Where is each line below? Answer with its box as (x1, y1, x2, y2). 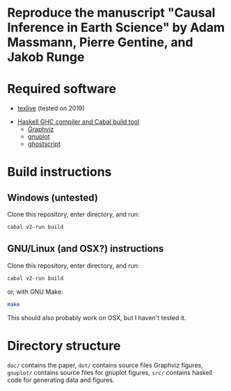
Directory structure (7, 337, 121, 353)
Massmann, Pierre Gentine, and (7, 35, 193, 50)
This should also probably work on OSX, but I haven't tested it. (7, 313, 186, 321)
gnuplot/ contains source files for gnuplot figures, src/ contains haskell (7, 368, 213, 376)
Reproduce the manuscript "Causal (7, 5, 216, 21)
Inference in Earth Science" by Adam (7, 19, 225, 35)
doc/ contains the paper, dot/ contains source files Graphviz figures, (7, 360, 203, 369)
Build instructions (7, 164, 112, 180)
